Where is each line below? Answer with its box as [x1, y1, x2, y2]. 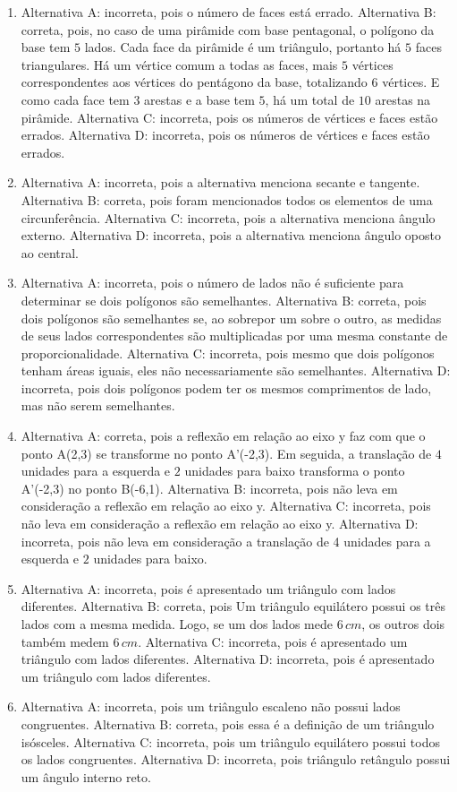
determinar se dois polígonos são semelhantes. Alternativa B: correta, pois [21, 290, 427, 309]
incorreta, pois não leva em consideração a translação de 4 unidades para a [21, 531, 431, 550]
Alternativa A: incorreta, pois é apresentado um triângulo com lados [21, 579, 396, 598]
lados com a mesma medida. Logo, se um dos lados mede [21, 615, 333, 633]
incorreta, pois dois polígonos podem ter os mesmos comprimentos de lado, [21, 378, 432, 397]
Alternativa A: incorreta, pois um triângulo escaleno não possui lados [21, 697, 401, 716]
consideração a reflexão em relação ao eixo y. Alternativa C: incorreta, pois [21, 496, 431, 515]
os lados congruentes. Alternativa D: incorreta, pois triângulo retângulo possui [21, 750, 451, 769]
